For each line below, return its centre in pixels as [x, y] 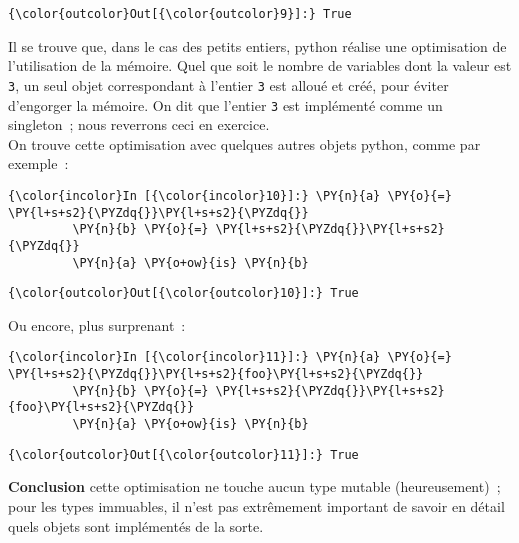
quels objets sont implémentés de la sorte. [136, 525]
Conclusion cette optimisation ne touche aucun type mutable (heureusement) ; [254, 486]
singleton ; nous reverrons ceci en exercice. [139, 124]
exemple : [38, 163]
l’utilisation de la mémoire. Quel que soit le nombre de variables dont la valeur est [260, 65]
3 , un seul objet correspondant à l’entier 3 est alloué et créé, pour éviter [228, 84]
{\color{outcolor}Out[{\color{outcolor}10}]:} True [183, 293]
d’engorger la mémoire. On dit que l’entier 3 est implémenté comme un [225, 104]
